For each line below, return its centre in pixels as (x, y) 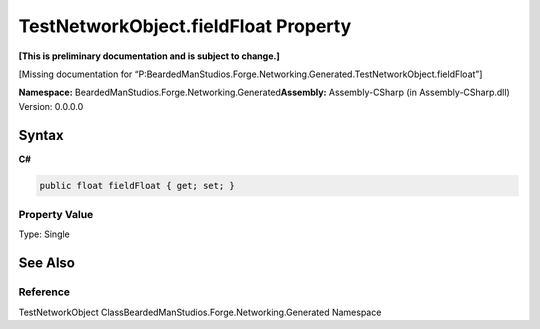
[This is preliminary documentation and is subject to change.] (149, 56)
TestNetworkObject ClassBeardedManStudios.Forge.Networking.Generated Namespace (200, 312)
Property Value (56, 214)
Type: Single (44, 234)
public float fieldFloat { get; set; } (137, 185)
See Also (46, 263)
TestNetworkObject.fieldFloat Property (185, 26)
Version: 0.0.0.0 (51, 106)
